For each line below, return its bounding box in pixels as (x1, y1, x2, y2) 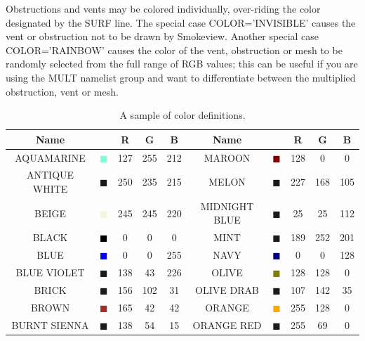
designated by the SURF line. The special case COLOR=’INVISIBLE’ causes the (6, 15, 356, 30)
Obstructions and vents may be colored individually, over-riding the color (6, 1, 321, 15)
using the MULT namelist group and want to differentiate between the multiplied (6, 70, 356, 84)
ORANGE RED (192, 317, 262, 332)
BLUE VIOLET (15, 265, 85, 279)
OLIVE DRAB (195, 282, 259, 297)
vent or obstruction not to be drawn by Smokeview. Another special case (6, 29, 319, 44)
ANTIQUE (26, 167, 74, 182)
